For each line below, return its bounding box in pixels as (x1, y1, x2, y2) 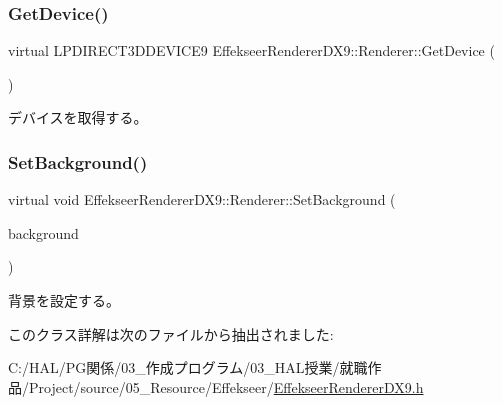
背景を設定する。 (8, 290, 120, 310)
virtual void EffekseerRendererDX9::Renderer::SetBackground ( (8, 189, 396, 210)
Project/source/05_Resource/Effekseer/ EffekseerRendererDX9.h (28, 376, 424, 397)
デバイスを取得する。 (8, 107, 148, 128)
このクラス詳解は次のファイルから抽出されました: (8, 323, 334, 344)
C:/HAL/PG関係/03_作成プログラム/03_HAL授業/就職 (8, 357, 368, 378)
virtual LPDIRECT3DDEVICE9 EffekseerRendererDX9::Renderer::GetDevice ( (8, 40, 495, 61)
